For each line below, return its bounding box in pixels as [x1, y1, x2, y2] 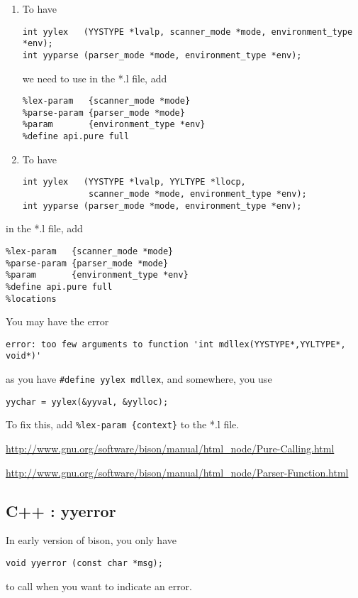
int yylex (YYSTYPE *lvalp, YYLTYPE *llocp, [22, 177, 246, 187]
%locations [6, 293, 57, 304]
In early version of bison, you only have [6, 533, 177, 548]
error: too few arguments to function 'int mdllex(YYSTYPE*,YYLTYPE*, [6, 339, 346, 349]
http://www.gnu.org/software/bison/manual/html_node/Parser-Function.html [6, 464, 349, 479]
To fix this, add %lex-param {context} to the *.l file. [6, 417, 240, 432]
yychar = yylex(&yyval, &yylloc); [6, 396, 169, 407]
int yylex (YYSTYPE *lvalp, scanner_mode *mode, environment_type [22, 26, 353, 37]
